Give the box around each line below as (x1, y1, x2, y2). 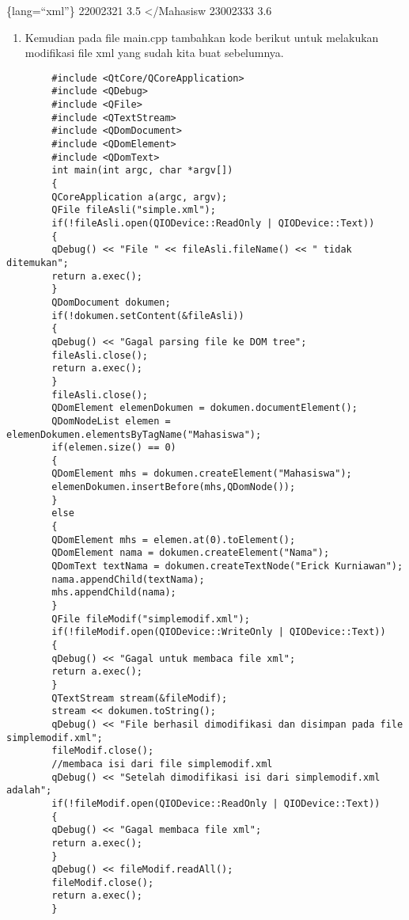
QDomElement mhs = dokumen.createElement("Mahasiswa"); (51, 468, 352, 480)
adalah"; (6, 785, 52, 796)
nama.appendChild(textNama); (51, 573, 205, 585)
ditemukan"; (6, 257, 69, 268)
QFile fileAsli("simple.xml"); (51, 204, 216, 216)
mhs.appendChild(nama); (51, 587, 176, 599)
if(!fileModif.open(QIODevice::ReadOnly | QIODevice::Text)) (51, 797, 381, 809)
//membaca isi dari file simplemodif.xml (51, 758, 273, 770)
